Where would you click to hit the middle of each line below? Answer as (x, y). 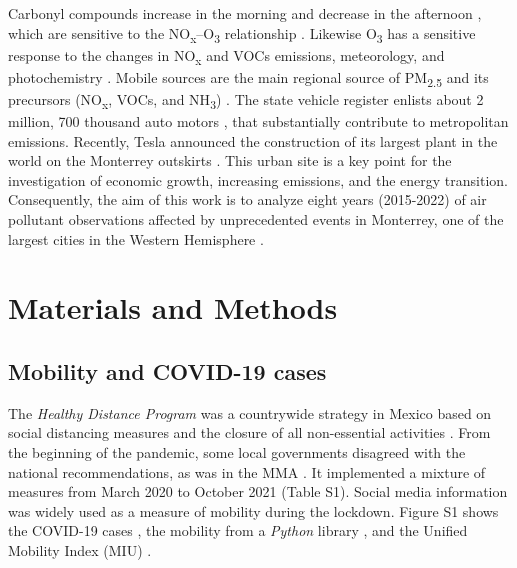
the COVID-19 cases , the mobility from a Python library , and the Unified (238, 530)
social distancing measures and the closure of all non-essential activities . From (249, 432)
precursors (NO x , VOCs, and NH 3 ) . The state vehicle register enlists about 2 (246, 100)
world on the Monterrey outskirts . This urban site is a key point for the (230, 160)
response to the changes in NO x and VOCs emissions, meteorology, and (226, 56)
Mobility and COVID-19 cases (167, 371)
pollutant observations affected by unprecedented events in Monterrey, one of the (256, 219)
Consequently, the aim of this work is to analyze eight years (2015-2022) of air (247, 199)
